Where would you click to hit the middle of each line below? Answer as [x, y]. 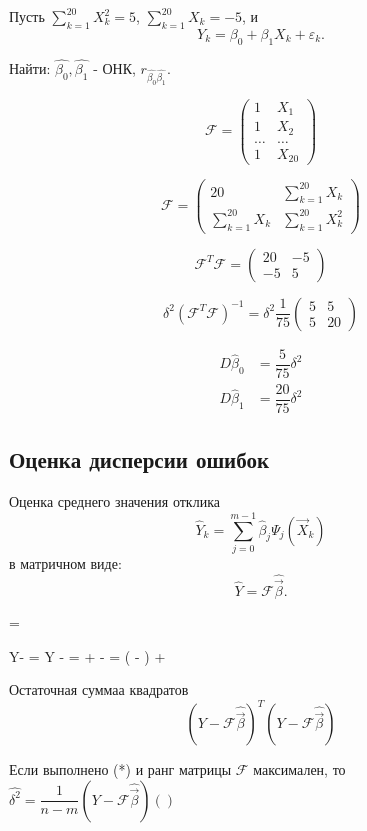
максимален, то [299, 769]
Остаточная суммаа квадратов [99, 689]
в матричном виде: [65, 562]
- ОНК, [114, 67]
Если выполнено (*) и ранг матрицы [120, 769]
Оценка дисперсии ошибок [139, 459]
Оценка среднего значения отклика [114, 501]
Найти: [30, 67]
